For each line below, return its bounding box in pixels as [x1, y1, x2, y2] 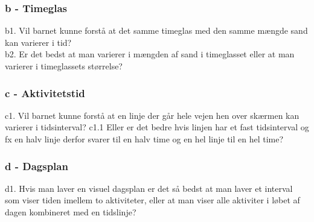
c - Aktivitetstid [5, 85, 85, 100]
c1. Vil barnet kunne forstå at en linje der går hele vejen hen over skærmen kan [5, 109, 300, 121]
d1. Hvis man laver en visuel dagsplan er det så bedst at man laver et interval [5, 182, 293, 194]
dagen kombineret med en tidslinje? [5, 206, 136, 218]
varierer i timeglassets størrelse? [5, 60, 123, 72]
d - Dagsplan [5, 158, 68, 173]
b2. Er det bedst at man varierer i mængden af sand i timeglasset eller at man [5, 48, 295, 60]
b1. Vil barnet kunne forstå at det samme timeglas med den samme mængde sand [5, 24, 308, 37]
